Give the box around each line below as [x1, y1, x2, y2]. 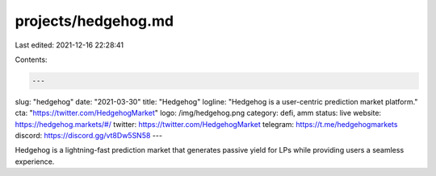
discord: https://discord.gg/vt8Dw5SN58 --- [15, 131, 163, 141]
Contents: [15, 55, 48, 64]
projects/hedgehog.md [15, 12, 174, 30]
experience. [15, 157, 55, 166]
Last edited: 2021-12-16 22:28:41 [15, 40, 124, 50]
